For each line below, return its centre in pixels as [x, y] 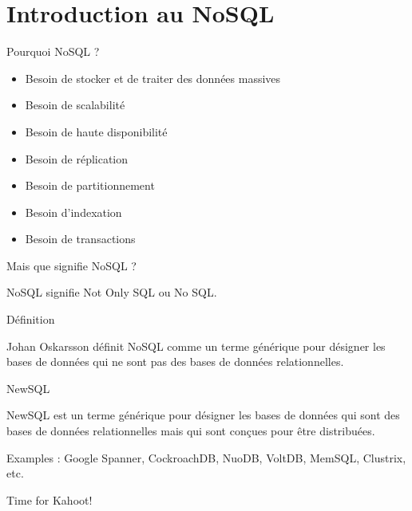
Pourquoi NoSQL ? [53, 51]
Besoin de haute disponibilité [96, 131]
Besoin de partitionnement [90, 185]
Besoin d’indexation [73, 212]
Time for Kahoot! [50, 499]
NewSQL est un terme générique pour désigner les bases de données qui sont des [203, 415]
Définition [31, 319]
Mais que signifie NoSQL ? [71, 265]
